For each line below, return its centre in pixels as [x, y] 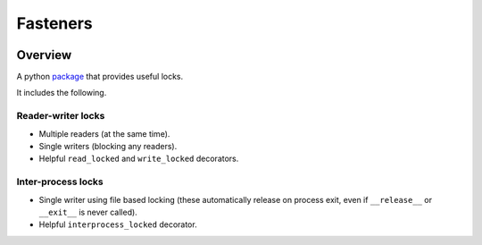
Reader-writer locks [61, 116]
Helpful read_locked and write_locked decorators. [139, 159]
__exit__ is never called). [88, 212]
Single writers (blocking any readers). [108, 146]
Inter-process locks [60, 182]
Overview [44, 55]
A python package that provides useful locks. [100, 77]
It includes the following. [62, 93]
